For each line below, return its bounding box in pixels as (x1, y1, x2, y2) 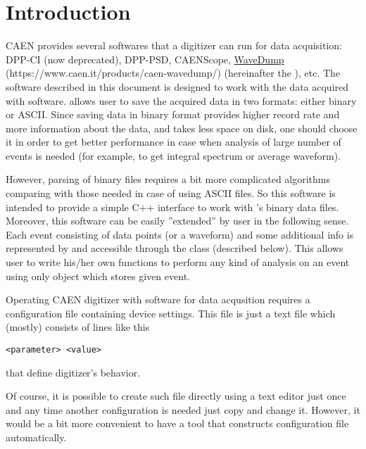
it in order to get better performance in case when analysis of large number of (6, 134, 341, 149)
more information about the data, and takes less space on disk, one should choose (6, 120, 358, 135)
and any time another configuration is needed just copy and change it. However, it (6, 402, 360, 417)
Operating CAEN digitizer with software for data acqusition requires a (6, 292, 310, 307)
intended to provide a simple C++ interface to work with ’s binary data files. (6, 199, 339, 214)
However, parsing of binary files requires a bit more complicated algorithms (6, 172, 331, 186)
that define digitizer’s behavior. (6, 365, 141, 379)
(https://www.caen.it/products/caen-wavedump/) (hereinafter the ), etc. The (6, 65, 341, 80)
